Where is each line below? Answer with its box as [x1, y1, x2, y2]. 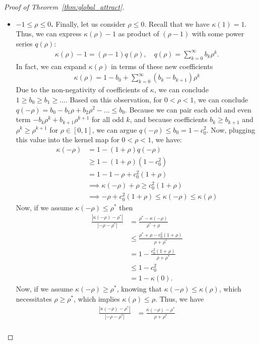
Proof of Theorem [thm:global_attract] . [4, 2, 124, 12]
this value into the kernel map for [16, 134, 119, 145]
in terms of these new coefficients [111, 61, 213, 71]
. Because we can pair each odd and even [125, 104, 251, 114]
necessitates [16, 293, 52, 304]
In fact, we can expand [16, 61, 87, 71]
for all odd [92, 114, 124, 125]
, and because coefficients [129, 114, 208, 125]
